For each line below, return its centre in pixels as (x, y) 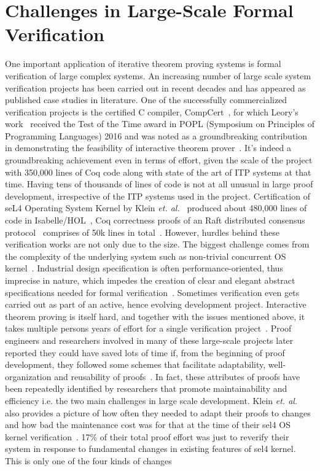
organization (28, 376)
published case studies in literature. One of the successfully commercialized (146, 100)
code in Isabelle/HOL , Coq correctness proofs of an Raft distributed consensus (155, 220)
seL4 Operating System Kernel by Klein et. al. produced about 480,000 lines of (156, 208)
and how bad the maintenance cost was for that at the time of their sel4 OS (148, 425)
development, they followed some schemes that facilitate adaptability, (135, 364)
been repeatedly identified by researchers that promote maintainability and (146, 388)
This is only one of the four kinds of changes (88, 460)
